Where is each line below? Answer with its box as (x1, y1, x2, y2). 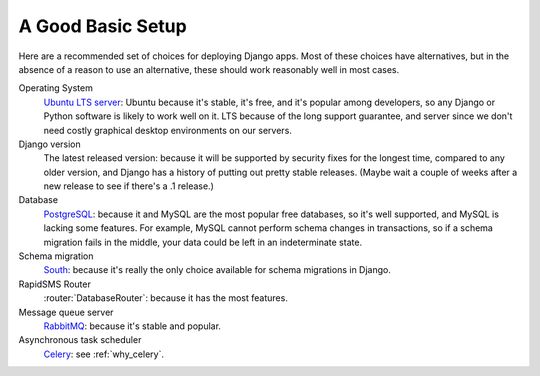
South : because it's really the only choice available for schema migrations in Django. (43, 264, 392, 276)
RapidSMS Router (18, 278, 92, 290)
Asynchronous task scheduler (18, 334, 142, 346)
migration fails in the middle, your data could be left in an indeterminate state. (43, 236, 363, 248)
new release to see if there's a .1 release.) (43, 180, 214, 192)
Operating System (18, 82, 94, 94)
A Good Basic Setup (18, 15, 187, 37)
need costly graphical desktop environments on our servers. (43, 124, 292, 136)
